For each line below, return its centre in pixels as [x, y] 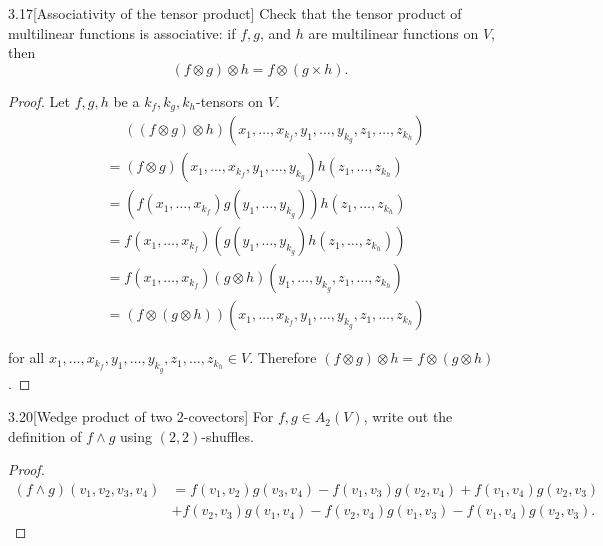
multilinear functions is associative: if [122, 32]
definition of [45, 435]
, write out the [408, 416]
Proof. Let [39, 100]
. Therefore [283, 357]
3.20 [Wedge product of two [90, 416]
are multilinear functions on [393, 32]
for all [26, 357]
